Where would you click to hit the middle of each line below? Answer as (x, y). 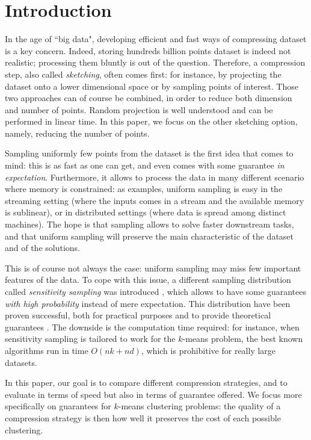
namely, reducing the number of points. (77, 133)
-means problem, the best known (243, 339)
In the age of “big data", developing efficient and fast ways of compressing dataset (156, 39)
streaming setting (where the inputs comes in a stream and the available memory (155, 200)
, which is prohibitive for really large (208, 350)
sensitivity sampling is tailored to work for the (90, 339)
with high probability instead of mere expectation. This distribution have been (148, 303)
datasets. (21, 362)
